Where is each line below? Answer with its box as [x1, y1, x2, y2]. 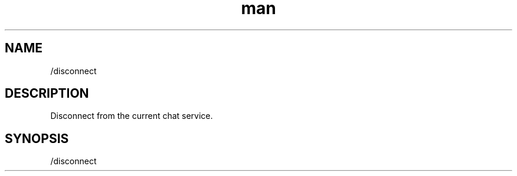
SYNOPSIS [5, 131, 69, 146]
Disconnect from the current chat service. [50, 111, 213, 121]
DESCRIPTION [5, 86, 89, 101]
